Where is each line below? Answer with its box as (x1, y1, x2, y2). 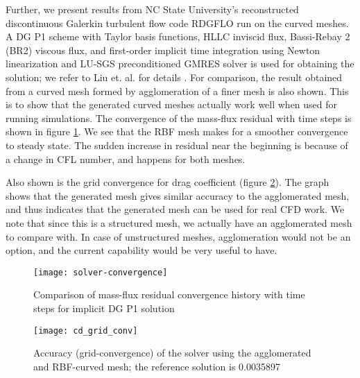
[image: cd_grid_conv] (33, 325, 138, 336)
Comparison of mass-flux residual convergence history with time (33, 287, 305, 302)
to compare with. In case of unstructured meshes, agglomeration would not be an (6, 229, 351, 243)
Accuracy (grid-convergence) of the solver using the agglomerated (33, 345, 311, 360)
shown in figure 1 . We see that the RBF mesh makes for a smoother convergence (6, 124, 348, 139)
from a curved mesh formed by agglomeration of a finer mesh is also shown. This (6, 83, 349, 98)
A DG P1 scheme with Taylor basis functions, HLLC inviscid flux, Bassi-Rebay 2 (6, 29, 350, 44)
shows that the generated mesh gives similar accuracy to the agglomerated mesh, (6, 188, 350, 203)
